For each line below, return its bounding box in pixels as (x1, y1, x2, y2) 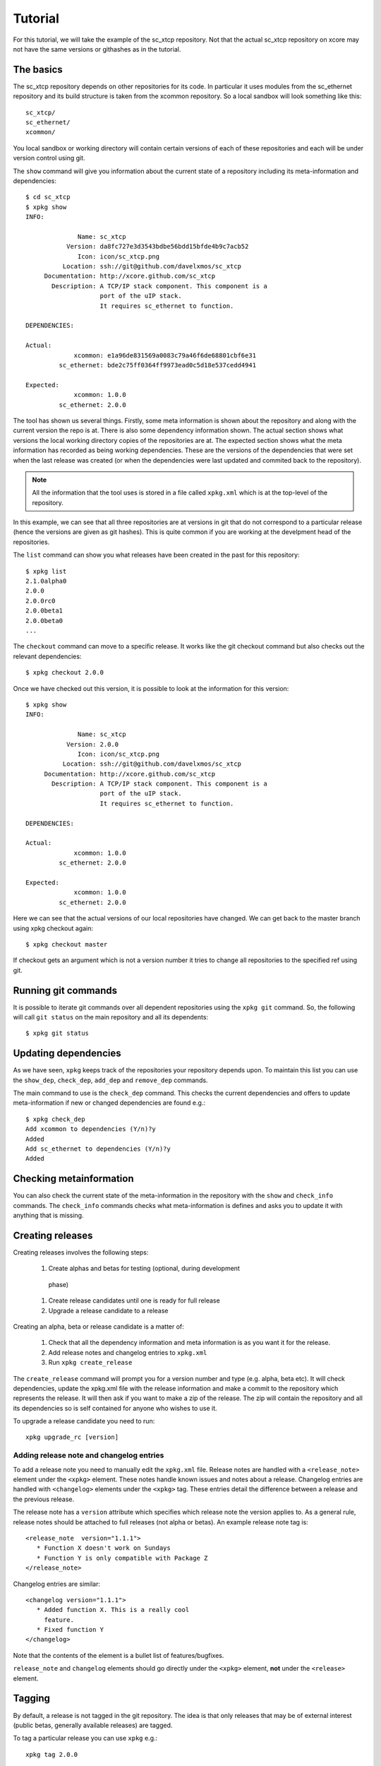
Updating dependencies (13, 1048, 121, 1060)
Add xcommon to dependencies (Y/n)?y (25, 1125, 157, 1133)
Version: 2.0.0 (66, 740, 119, 748)
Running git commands (13, 984, 118, 996)
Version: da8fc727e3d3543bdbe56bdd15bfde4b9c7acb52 (66, 242, 249, 251)
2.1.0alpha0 (25, 577, 67, 586)
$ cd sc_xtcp (25, 193, 71, 201)
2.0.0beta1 (25, 607, 64, 615)
